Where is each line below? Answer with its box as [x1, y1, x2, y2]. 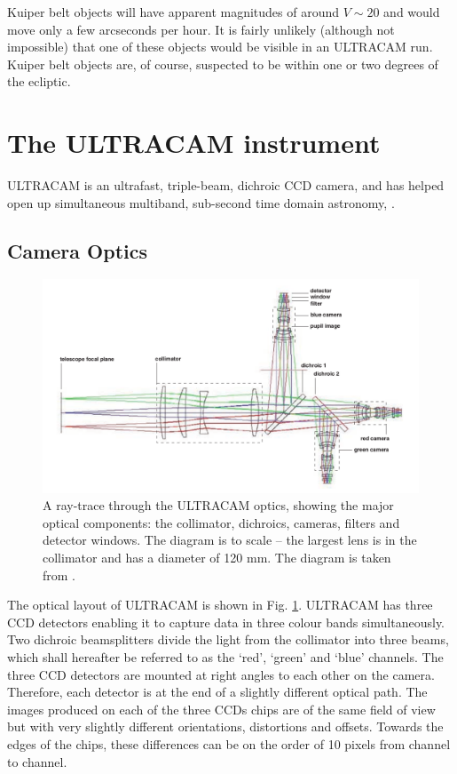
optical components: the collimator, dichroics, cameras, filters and [43, 513, 400, 531]
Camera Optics [7, 236, 148, 264]
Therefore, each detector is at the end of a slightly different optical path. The [7, 682, 428, 701]
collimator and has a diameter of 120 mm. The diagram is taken [43, 548, 391, 567]
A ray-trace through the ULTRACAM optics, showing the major [43, 496, 394, 515]
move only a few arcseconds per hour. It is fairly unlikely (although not [7, 20, 395, 38]
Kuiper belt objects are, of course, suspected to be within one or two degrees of [7, 54, 438, 73]
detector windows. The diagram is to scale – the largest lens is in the [43, 531, 417, 549]
